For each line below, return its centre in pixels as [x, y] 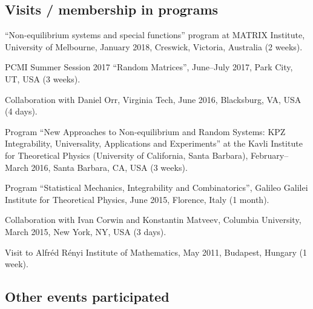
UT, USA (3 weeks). [43, 78]
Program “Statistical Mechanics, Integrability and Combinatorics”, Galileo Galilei [156, 188]
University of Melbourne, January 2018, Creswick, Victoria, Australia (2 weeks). [154, 46]
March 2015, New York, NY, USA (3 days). [86, 231]
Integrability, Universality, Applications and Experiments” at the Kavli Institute [154, 143]
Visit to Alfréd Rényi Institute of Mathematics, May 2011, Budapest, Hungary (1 [156, 252]
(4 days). [21, 111]
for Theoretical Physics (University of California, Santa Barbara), [127, 155]
